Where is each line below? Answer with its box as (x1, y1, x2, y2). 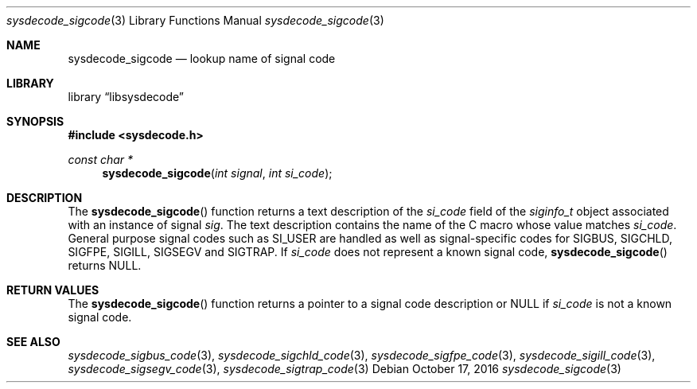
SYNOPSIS (6, 115, 64, 128)
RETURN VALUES (6, 283, 99, 297)
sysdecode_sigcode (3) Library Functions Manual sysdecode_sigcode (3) (6, 14, 384, 27)
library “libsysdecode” (68, 90, 185, 103)
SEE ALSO (6, 335, 60, 348)
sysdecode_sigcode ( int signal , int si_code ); (102, 166, 333, 180)
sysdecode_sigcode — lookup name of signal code (68, 52, 336, 65)
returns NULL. (68, 259, 142, 272)
